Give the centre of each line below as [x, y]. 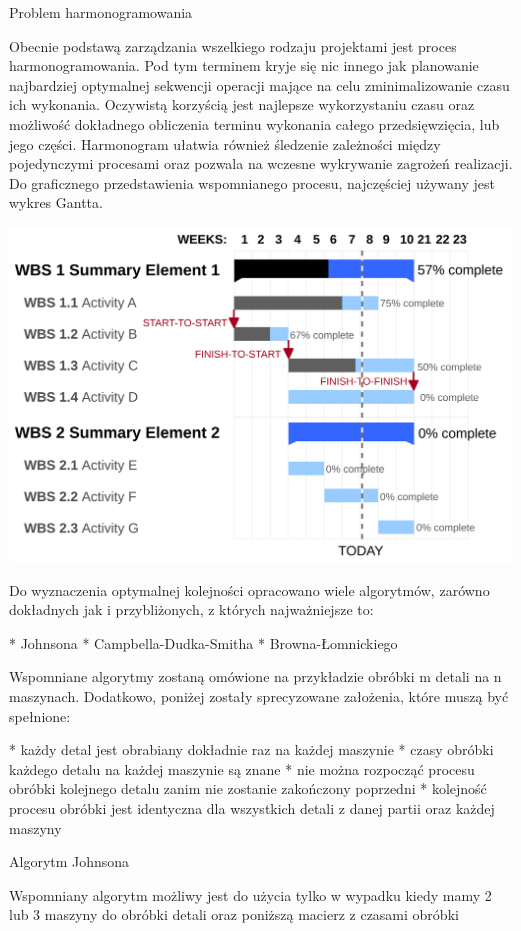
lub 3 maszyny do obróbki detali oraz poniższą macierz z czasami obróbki [234, 914]
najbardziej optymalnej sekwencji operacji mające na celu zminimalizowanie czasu [259, 84]
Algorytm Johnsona [69, 861]
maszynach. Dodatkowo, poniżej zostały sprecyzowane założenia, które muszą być [259, 696]
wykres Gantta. [56, 202]
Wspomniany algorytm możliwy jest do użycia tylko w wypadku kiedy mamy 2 [250, 894]
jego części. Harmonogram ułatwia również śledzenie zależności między [225, 143]
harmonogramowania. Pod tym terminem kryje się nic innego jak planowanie [244, 65]
